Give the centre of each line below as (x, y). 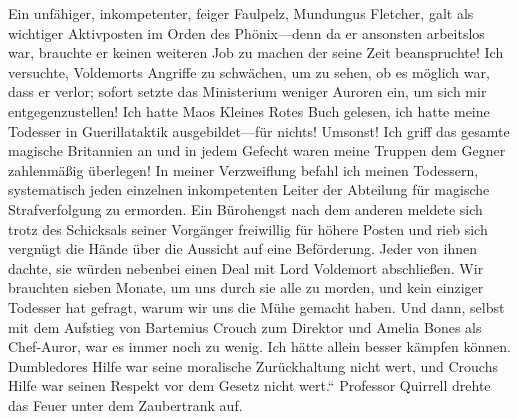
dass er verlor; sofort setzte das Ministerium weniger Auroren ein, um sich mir (247, 91)
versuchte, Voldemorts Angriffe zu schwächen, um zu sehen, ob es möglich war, (249, 71)
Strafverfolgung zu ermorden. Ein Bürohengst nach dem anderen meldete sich (245, 208)
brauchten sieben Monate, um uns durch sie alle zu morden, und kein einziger (246, 287)
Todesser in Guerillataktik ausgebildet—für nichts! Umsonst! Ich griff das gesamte (259, 130)
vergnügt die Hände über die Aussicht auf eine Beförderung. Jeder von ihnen (242, 248)
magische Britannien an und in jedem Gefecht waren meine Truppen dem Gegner (257, 150)
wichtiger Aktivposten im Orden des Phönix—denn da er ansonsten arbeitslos (246, 32)
